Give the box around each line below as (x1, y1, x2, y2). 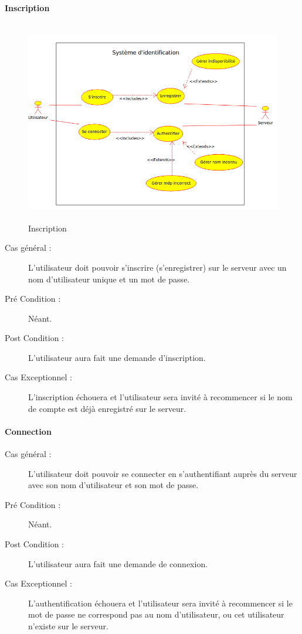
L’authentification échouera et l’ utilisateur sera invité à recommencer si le (28, 596, 293, 609)
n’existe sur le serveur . (28, 619, 108, 632)
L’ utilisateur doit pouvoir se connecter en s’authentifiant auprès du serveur (28, 467, 297, 479)
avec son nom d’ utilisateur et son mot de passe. (28, 479, 199, 491)
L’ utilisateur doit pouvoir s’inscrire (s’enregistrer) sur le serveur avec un (28, 261, 287, 273)
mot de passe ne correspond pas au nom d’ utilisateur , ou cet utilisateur (28, 608, 284, 621)
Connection (5, 425, 52, 437)
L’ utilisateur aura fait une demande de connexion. (28, 557, 208, 570)
